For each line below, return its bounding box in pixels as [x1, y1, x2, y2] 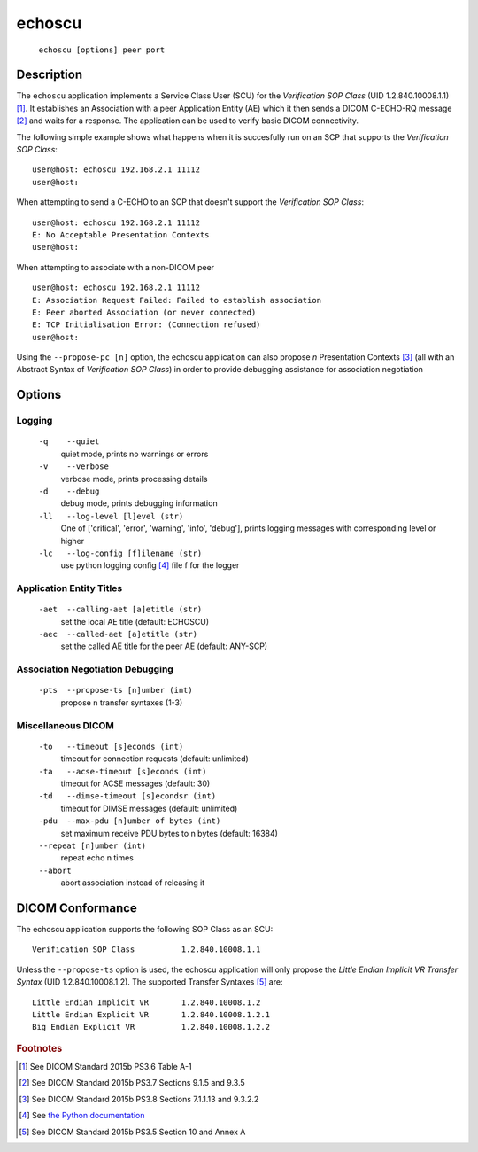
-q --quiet [38, 437, 100, 447]
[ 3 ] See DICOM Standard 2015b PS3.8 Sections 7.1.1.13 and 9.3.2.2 [19, 1094, 259, 1104]
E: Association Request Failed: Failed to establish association [32, 295, 322, 305]
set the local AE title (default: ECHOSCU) [60, 616, 210, 627]
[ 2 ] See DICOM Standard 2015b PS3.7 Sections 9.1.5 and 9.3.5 [19, 1078, 245, 1088]
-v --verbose [38, 462, 110, 471]
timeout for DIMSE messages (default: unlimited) [60, 803, 238, 813]
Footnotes [16, 1042, 63, 1055]
